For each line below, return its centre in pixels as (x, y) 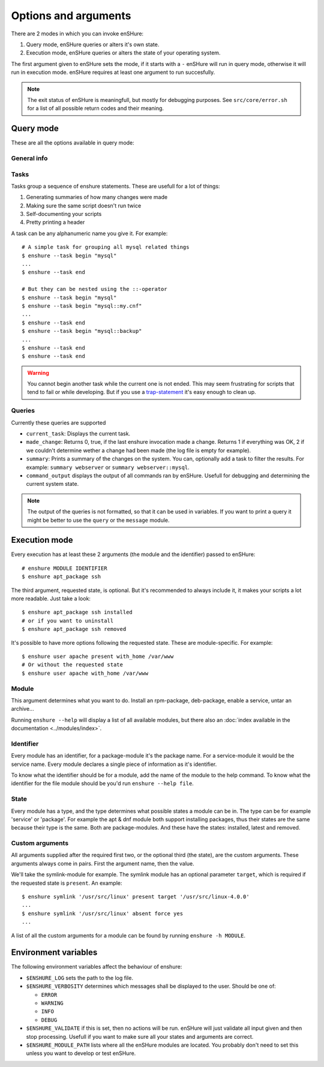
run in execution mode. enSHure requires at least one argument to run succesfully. (113, 73)
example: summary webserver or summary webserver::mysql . (108, 467)
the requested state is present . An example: (67, 883)
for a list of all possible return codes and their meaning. (96, 109)
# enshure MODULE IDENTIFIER (64, 568)
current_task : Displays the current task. (78, 434)
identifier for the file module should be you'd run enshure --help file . (103, 783)
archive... (22, 709)
